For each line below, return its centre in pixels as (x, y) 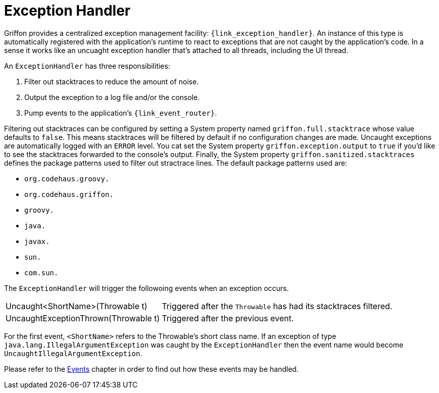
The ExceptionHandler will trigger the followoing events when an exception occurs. (147, 288)
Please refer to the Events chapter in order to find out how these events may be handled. (151, 369)
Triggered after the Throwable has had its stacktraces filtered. (277, 306)
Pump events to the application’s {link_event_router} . (121, 113)
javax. (37, 241)
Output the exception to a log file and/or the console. (112, 97)
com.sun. (41, 273)
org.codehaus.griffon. (69, 194)
